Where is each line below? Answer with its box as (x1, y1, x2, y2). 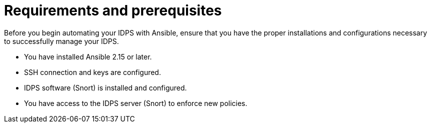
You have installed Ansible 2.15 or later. (24, 52, 152, 61)
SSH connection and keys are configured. (24, 67, 161, 76)
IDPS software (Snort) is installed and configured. (24, 83, 187, 92)
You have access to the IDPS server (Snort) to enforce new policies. (24, 98, 247, 107)
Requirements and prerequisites (4, 2, 222, 19)
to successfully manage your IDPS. (4, 36, 119, 45)
